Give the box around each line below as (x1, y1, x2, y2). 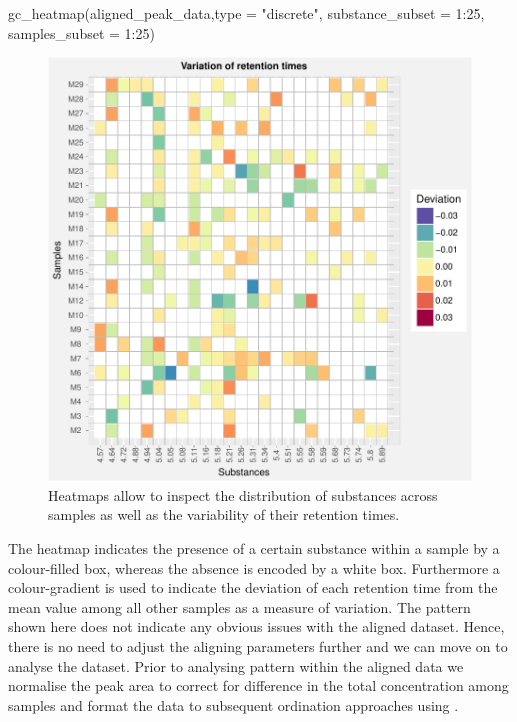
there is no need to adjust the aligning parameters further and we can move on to (8, 635, 508, 656)
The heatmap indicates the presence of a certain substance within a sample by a (8, 537, 500, 558)
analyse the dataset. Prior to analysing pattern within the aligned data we (8, 655, 464, 676)
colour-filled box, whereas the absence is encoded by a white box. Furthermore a (8, 557, 500, 578)
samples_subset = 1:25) (8, 22, 155, 43)
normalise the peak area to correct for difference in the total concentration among (8, 675, 509, 696)
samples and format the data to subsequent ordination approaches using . (8, 694, 459, 715)
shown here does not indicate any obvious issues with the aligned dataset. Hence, (8, 616, 505, 637)
